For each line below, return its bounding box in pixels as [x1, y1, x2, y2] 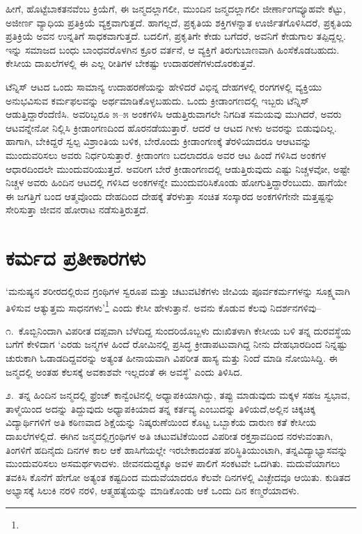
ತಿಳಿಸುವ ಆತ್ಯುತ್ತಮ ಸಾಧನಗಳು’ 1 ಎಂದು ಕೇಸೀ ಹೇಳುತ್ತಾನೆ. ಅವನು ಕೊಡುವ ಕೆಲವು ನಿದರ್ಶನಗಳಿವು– [6, 298, 322, 314]
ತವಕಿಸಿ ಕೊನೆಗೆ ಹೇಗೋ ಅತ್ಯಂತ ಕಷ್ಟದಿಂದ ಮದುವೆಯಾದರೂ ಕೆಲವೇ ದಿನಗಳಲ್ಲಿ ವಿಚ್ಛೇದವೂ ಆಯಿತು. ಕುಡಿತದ [6, 469, 351, 484]
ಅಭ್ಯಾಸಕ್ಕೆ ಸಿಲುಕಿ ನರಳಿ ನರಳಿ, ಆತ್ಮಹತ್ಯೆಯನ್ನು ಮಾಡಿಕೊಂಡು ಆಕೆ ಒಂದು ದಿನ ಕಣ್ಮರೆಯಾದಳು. [6, 483, 299, 498]
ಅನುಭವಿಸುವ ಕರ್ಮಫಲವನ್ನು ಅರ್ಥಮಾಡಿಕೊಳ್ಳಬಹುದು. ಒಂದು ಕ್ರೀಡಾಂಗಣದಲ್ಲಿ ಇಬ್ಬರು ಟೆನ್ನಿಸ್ [6, 93, 309, 107]
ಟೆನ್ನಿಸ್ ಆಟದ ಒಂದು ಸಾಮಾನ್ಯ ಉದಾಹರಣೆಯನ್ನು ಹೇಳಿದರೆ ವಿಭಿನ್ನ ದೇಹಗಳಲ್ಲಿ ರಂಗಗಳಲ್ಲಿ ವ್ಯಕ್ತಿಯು [6, 79, 322, 93]
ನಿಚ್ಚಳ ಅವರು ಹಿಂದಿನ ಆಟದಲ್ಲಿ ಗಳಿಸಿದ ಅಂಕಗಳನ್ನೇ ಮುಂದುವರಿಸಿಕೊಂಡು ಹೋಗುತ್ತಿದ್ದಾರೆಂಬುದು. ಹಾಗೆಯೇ [6, 175, 347, 190]
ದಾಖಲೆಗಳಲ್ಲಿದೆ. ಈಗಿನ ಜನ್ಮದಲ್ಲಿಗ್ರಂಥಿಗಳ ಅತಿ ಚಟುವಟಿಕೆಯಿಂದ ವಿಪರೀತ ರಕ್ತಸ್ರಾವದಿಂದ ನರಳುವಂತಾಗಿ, [6, 429, 333, 443]
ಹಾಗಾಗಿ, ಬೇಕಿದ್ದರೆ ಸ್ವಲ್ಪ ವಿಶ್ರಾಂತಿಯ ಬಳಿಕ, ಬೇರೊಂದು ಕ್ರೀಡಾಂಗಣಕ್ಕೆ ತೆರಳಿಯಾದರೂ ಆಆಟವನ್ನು [6, 134, 312, 148]
